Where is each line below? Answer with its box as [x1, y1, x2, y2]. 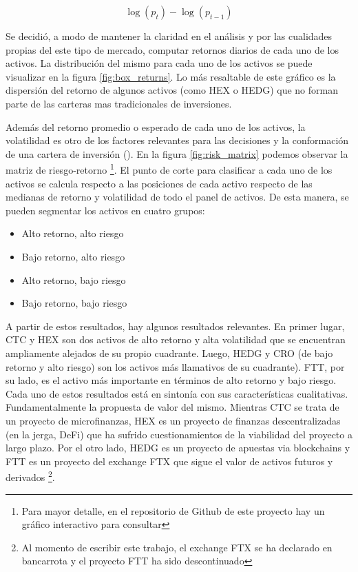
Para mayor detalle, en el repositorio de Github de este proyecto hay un [21, 503, 325, 518]
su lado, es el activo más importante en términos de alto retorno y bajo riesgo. [6, 373, 337, 387]
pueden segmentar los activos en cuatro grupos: [6, 203, 205, 217]
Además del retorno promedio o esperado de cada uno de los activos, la [6, 119, 306, 134]
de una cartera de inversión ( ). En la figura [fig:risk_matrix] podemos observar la [6, 146, 348, 161]
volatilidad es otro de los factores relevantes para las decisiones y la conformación [6, 133, 349, 147]
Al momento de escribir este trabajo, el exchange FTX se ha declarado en [21, 540, 333, 554]
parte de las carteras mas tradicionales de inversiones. [6, 96, 232, 110]
